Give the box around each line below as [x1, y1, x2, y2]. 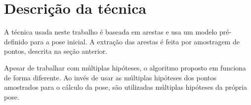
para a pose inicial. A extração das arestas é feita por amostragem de [30, 36, 240, 46]
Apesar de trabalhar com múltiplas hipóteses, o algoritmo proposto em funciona [4, 62, 246, 72]
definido [4, 36, 28, 46]
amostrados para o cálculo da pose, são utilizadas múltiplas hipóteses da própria [4, 82, 247, 92]
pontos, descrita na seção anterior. [4, 46, 108, 56]
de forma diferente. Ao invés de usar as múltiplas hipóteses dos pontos [4, 72, 217, 82]
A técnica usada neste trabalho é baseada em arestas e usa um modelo [4, 27, 217, 37]
